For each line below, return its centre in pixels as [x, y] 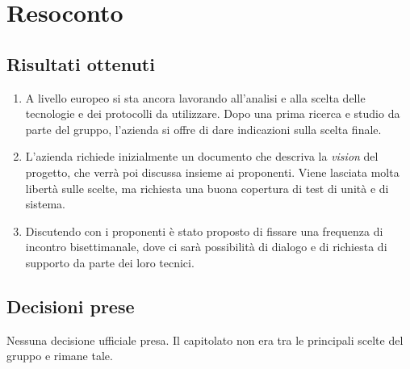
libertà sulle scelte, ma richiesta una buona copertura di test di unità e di [207, 188]
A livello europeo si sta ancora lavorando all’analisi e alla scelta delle [195, 97]
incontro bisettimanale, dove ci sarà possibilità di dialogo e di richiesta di [206, 247]
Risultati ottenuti [81, 63]
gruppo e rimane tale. [60, 356]
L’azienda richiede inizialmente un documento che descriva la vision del [202, 156]
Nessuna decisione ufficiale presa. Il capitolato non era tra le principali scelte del [205, 340]
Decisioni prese [71, 306]
